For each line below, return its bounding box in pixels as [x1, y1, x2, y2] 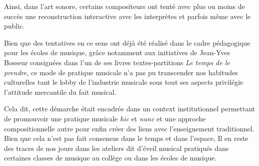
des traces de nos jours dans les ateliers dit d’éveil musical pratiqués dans [4, 142, 229, 153]
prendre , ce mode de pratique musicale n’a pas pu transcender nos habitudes [4, 67, 238, 77]
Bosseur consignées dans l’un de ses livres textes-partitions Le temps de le [4, 57, 230, 67]
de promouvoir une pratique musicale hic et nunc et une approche [4, 113, 206, 123]
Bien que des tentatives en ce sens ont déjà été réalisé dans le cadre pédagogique [4, 37, 250, 48]
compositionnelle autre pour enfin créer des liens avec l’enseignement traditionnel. [4, 123, 254, 133]
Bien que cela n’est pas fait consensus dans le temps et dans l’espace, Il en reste [4, 133, 248, 143]
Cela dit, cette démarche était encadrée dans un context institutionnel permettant [4, 103, 255, 114]
